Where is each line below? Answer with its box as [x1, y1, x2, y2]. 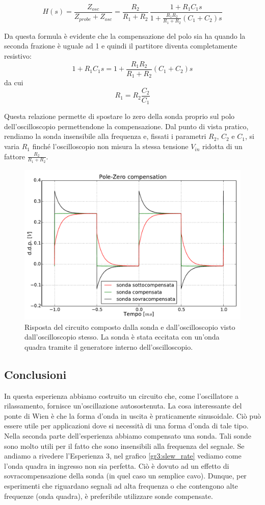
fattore [4, 151, 25, 161]
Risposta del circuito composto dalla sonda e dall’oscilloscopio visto [24, 321, 235, 332]
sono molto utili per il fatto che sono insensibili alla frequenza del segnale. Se [4, 440, 245, 451]
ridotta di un [202, 141, 243, 152]
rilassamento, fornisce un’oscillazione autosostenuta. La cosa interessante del [4, 400, 242, 411]
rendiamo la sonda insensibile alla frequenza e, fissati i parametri [4, 131, 206, 141]
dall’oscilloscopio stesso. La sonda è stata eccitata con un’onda [24, 331, 220, 342]
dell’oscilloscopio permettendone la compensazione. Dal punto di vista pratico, [4, 121, 249, 131]
